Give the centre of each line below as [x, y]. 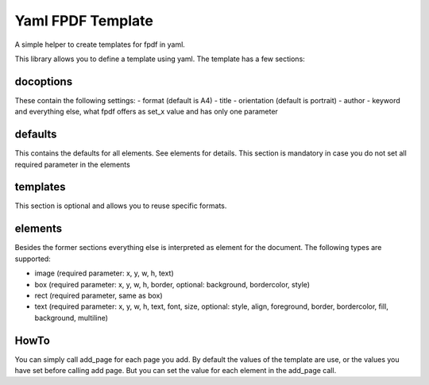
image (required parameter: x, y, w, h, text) [104, 273]
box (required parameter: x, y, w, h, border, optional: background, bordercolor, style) [172, 284]
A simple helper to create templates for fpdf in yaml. [100, 44]
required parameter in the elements [72, 164]
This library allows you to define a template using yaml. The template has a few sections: [160, 59]
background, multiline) [71, 318]
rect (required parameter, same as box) [99, 295]
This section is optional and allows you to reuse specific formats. [121, 206]
